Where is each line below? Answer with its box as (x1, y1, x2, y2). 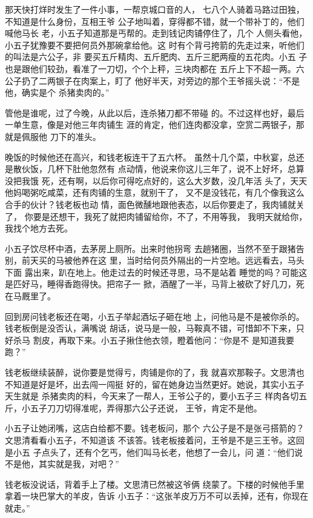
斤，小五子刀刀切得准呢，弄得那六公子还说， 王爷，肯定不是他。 (5, 401, 262, 414)
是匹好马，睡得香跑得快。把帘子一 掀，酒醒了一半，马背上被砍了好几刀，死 (5, 277, 305, 290)
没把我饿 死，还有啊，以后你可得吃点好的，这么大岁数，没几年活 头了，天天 (5, 174, 308, 187)
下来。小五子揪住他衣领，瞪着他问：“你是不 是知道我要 (75, 333, 294, 346)
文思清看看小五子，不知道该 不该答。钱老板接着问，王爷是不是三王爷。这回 (5, 434, 305, 446)
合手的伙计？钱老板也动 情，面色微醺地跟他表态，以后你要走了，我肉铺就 (5, 198, 296, 210)
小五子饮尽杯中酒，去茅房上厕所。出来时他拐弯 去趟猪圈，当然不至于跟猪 (5, 242, 296, 254)
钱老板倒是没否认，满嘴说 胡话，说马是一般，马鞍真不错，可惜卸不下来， (5, 322, 296, 334)
